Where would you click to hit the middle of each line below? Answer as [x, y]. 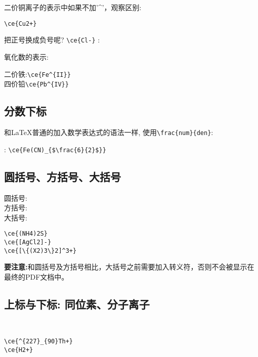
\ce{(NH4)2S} [26, 234]
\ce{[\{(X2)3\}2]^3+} [40, 251]
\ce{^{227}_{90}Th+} [39, 342]
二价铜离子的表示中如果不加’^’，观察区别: [73, 7]
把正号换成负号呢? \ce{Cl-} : [52, 40]
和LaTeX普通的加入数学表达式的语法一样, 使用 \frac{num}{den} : [109, 132]
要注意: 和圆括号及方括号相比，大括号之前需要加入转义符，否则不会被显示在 [129, 267]
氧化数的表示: [26, 56]
